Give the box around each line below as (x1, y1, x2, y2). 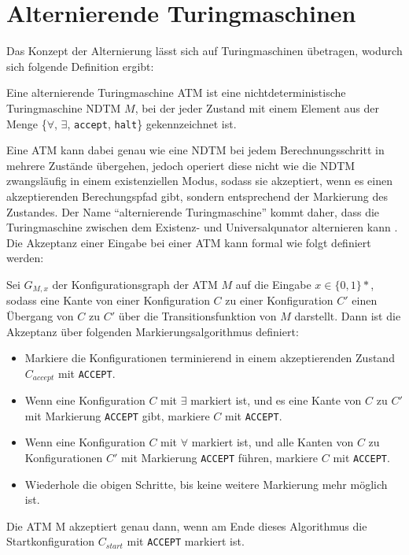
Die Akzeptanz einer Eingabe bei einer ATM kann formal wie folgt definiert (6, 234, 371, 250)
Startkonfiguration (6, 533, 95, 549)
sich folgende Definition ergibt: (6, 57, 154, 74)
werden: (6, 250, 44, 266)
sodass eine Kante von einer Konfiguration (6, 292, 210, 309)
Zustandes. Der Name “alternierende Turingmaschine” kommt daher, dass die (6, 203, 380, 220)
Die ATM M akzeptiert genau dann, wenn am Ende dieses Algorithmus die (6, 517, 367, 534)
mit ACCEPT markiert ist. (127, 533, 245, 549)
